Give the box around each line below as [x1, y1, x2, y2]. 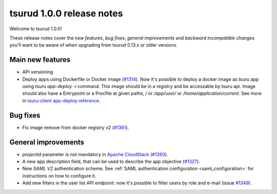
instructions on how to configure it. [22, 173, 96, 179]
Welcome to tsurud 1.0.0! [9, 26, 62, 32]
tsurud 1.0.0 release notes [9, 8, 123, 19]
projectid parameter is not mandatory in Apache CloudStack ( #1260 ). [22, 151, 168, 157]
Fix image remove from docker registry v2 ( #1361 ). [22, 124, 129, 131]
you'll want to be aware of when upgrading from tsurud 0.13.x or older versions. [9, 42, 178, 48]
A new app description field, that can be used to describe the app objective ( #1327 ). [22, 159, 200, 164]
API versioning [22, 69, 53, 75]
